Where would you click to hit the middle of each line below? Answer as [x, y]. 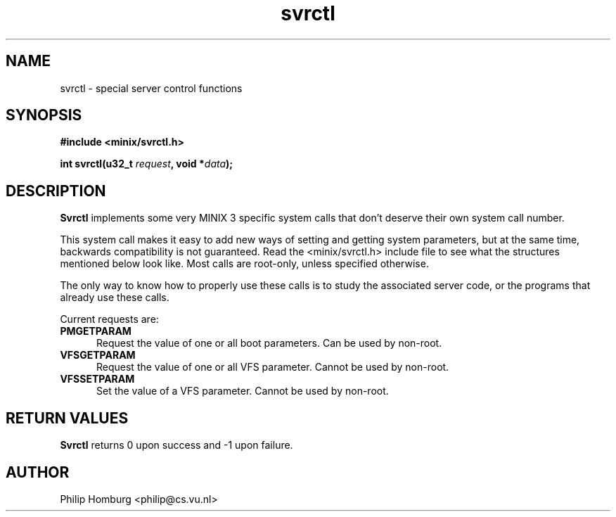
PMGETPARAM [96, 331]
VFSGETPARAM [98, 355]
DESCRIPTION [56, 191]
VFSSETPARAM [97, 379]
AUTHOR [38, 472]
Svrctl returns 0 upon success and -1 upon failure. [177, 445]
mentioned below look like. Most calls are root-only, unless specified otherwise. [244, 264]
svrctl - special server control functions [151, 88]
